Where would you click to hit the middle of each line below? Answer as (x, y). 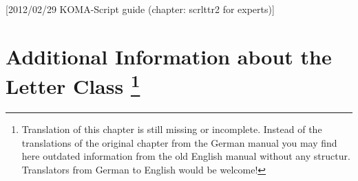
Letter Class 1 (73, 84)
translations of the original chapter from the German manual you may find (179, 142)
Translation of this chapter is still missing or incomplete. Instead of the (172, 129)
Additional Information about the (169, 56)
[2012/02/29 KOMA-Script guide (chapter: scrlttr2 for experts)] (140, 9)
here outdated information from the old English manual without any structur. (186, 156)
